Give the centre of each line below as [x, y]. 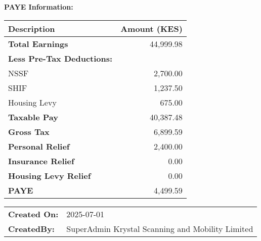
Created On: [33, 214]
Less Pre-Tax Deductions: [60, 58]
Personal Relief [39, 146]
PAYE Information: [39, 7]
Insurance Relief [41, 161]
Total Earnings [38, 43]
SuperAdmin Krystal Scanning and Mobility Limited [160, 228]
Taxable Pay [33, 117]
